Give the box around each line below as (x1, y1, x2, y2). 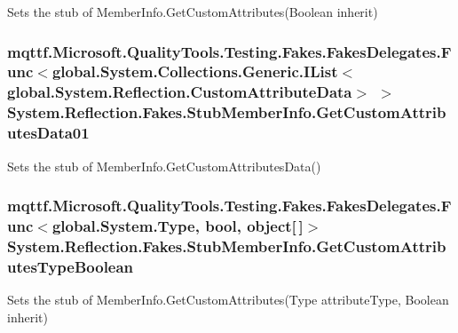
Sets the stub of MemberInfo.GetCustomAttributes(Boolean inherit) (7, 3, 378, 20)
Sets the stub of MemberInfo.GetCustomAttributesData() (7, 156, 321, 175)
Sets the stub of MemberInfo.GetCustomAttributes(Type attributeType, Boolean (7, 290, 449, 309)
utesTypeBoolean (7, 255, 134, 277)
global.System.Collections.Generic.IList (51, 60, 338, 83)
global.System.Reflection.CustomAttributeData (7, 81, 352, 103)
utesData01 (7, 122, 90, 144)
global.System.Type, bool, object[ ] (51, 214, 304, 236)
